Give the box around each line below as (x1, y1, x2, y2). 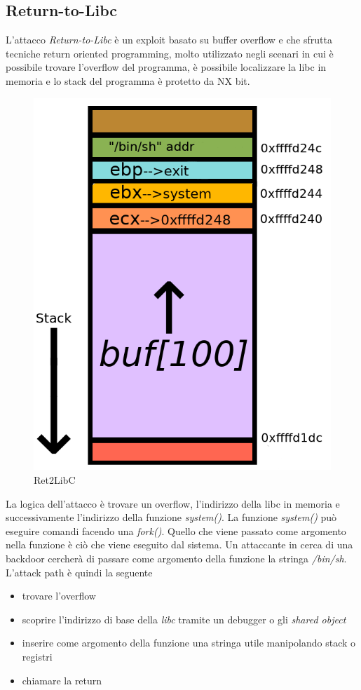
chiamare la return (22, 672, 102, 687)
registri (22, 649, 53, 664)
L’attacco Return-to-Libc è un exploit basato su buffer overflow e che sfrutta (6, 32, 332, 47)
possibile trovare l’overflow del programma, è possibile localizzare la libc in (6, 60, 327, 74)
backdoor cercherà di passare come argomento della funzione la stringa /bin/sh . (6, 551, 347, 566)
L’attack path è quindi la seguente (6, 564, 153, 579)
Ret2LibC (34, 473, 76, 487)
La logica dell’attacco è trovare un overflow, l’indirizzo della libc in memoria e (6, 496, 340, 510)
